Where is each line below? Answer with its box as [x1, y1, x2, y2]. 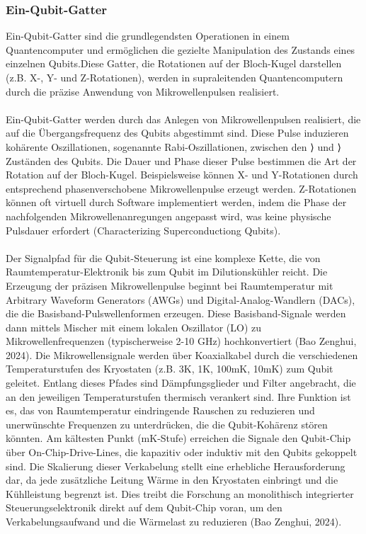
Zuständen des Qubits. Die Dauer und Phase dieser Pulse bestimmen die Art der [6, 153, 357, 168]
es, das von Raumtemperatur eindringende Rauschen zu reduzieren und [6, 403, 315, 418]
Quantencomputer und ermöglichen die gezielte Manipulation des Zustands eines [6, 42, 355, 57]
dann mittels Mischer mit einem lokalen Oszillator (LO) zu [6, 319, 261, 334]
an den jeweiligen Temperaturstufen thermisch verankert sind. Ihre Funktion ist [6, 389, 351, 404]
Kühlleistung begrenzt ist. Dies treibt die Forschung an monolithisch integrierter [6, 486, 354, 501]
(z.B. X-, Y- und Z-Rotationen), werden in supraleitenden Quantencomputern [6, 70, 343, 84]
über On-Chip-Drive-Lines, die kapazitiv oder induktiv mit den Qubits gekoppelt [6, 445, 358, 460]
